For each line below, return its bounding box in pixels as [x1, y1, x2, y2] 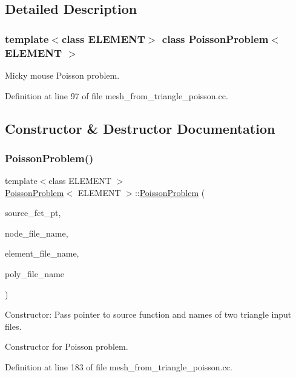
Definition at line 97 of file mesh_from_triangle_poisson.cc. [5, 89, 228, 102]
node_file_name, [5, 226, 68, 239]
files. [5, 320, 22, 332]
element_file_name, [5, 247, 79, 260]
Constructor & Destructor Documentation [5, 119, 275, 137]
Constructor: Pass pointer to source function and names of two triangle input [5, 308, 292, 321]
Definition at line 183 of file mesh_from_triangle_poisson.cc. [5, 361, 232, 373]
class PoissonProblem [162, 31, 269, 46]
